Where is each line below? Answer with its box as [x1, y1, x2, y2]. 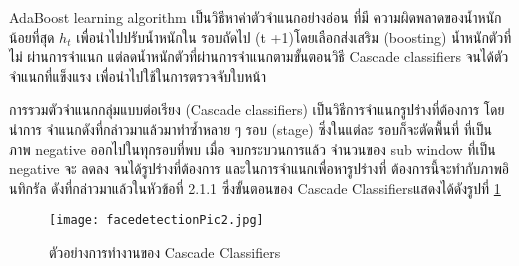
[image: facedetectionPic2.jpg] [49, 213, 264, 228]
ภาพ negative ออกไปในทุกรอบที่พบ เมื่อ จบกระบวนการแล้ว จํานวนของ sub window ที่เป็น [9, 138, 496, 159]
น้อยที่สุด [9, 26, 55, 47]
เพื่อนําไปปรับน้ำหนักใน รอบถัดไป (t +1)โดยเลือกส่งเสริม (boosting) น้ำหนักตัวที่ [76, 26, 512, 47]
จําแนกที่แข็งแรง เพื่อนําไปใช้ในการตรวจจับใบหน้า [9, 65, 267, 86]
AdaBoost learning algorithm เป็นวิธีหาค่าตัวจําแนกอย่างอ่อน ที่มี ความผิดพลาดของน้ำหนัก [9, 7, 502, 27]
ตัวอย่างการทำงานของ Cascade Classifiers [49, 242, 281, 262]
